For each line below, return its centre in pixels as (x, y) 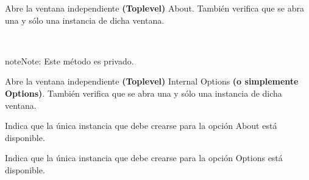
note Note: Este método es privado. (69, 61)
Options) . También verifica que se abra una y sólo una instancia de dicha (144, 93)
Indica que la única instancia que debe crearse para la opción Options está (144, 158)
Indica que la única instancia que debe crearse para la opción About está (141, 126)
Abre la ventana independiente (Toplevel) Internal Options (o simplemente (152, 81)
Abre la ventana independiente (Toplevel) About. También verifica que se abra (154, 8)
